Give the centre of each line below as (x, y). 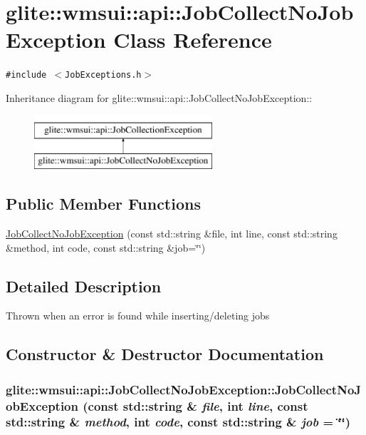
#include (26, 75)
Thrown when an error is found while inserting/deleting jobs (138, 316)
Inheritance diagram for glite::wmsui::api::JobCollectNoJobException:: (159, 97)
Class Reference (193, 40)
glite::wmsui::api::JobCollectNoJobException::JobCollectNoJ (184, 389)
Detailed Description (84, 286)
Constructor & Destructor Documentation (165, 354)
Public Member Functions (103, 204)
